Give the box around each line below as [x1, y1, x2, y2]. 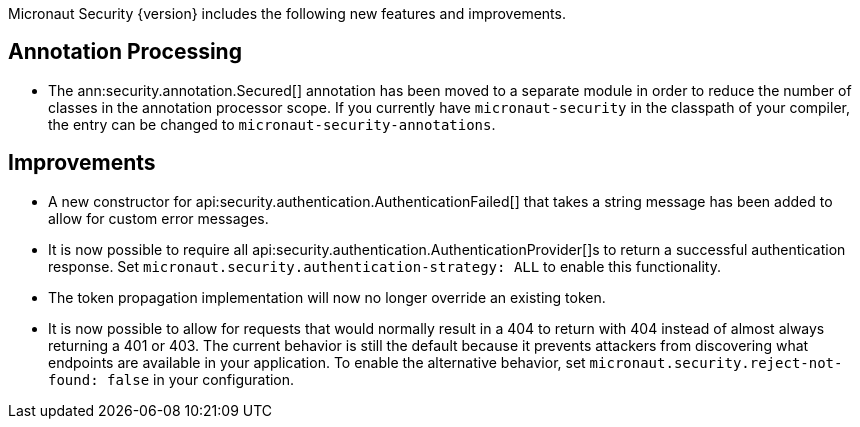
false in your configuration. [107, 370, 295, 388]
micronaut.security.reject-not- [589, 354, 843, 371]
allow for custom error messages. [48, 209, 269, 227]
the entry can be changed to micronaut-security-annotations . [48, 115, 496, 133]
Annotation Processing [8, 39, 242, 65]
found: [48, 371, 99, 388]
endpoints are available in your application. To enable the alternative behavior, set [48, 353, 586, 371]
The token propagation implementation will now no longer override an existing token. [48, 288, 606, 306]
